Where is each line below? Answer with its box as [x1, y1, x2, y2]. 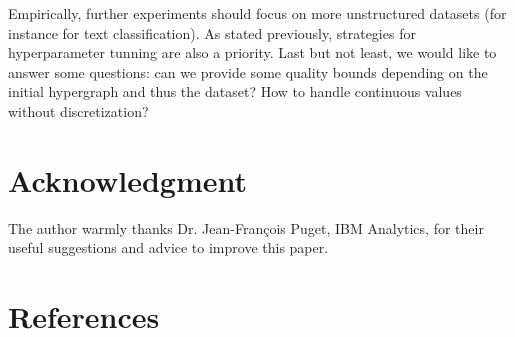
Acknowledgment [8, 159, 247, 200]
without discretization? [8, 100, 149, 121]
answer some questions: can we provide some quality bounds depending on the [8, 61, 488, 82]
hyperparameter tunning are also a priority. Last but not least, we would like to [8, 42, 497, 63]
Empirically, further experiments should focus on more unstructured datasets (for [8, 3, 507, 23]
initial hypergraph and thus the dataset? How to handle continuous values [8, 81, 462, 102]
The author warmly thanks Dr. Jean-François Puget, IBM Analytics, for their [8, 217, 484, 238]
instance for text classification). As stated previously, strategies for [8, 22, 416, 43]
